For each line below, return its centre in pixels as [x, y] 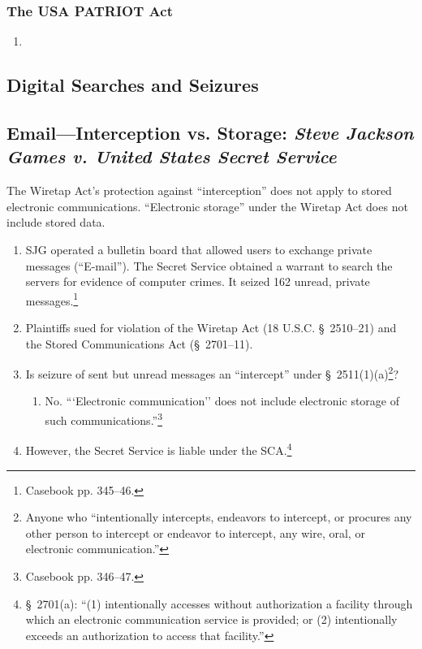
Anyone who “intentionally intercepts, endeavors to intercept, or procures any [219, 517]
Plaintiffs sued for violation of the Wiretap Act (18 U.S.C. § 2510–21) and [211, 327]
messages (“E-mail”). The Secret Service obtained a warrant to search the [209, 265]
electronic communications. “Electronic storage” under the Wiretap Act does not [207, 206]
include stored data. [56, 222]
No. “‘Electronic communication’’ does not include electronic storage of [222, 401]
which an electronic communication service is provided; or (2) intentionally [211, 619]
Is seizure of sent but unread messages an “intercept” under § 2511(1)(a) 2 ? [212, 372]
